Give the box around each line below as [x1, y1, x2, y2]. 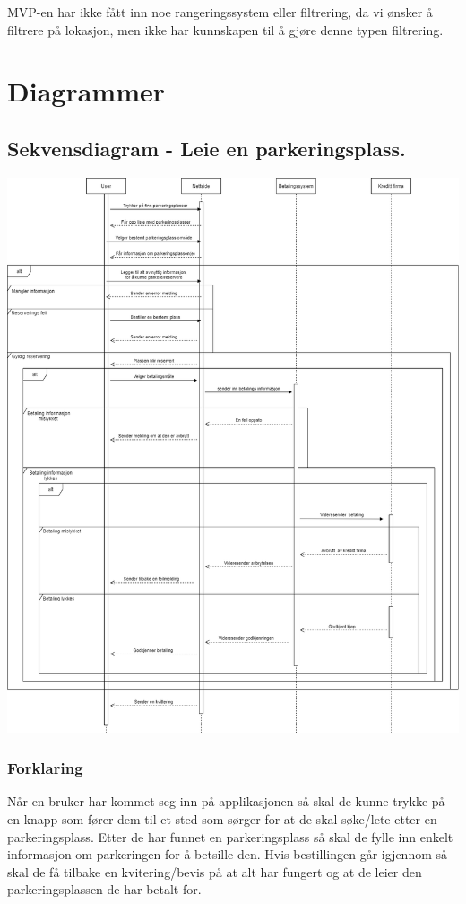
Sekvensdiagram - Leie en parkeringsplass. [7, 134, 406, 162]
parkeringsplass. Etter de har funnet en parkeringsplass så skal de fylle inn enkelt [7, 827, 453, 846]
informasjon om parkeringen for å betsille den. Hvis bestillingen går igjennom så [7, 845, 448, 864]
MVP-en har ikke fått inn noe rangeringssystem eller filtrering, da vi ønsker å [7, 3, 433, 21]
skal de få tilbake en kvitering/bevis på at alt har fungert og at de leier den [7, 862, 422, 881]
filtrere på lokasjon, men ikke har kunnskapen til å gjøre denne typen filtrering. [7, 20, 444, 39]
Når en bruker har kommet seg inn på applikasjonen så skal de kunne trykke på [7, 792, 445, 811]
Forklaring [7, 757, 83, 779]
